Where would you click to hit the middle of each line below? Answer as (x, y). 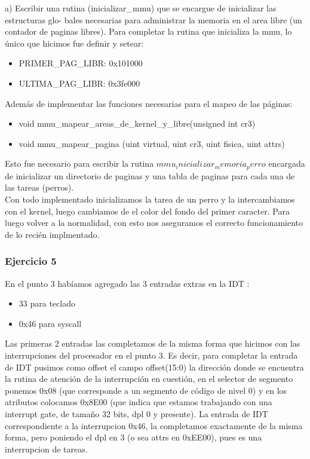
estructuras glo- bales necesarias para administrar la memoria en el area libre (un (154, 19)
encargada (287, 163)
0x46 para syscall (50, 323)
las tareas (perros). (39, 187)
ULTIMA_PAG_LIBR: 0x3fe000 (79, 83)
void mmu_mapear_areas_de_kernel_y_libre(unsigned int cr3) (137, 123)
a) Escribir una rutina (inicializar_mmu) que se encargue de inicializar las (141, 8)
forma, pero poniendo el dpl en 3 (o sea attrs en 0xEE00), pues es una (133, 437)
